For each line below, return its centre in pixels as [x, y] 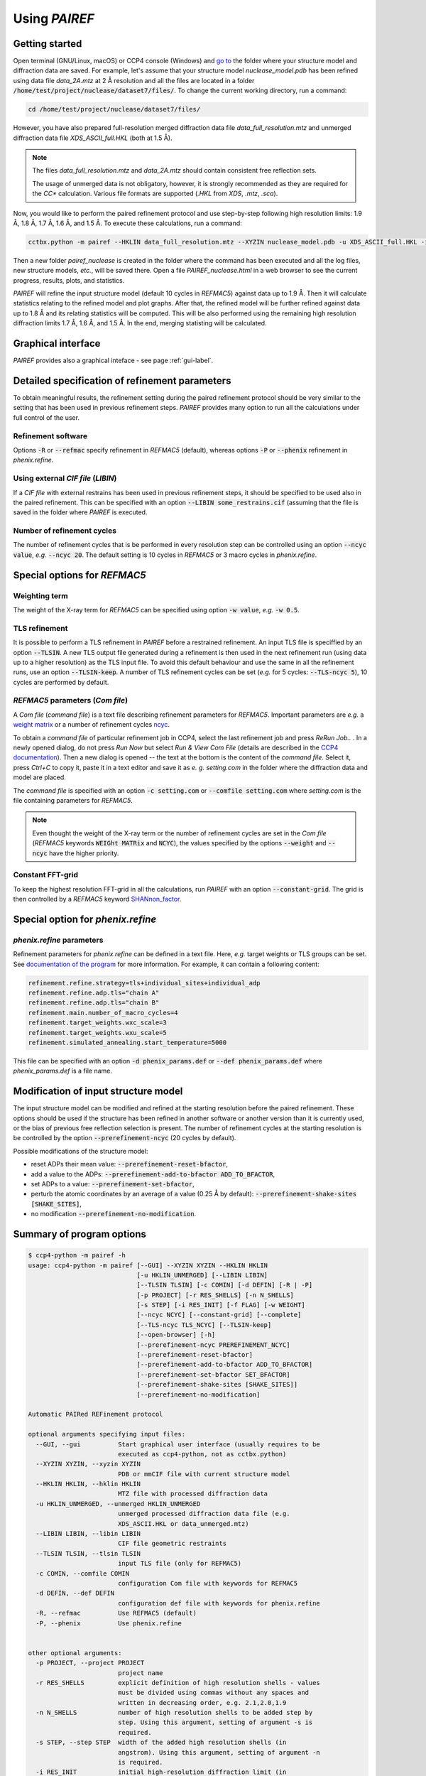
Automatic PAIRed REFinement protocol [95, 1414]
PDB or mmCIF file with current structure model [204, 1474]
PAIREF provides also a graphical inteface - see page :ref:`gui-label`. [113, 361]
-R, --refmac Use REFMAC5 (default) [116, 1613]
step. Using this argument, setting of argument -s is [215, 1722]
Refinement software [50, 435]
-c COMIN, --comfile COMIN [83, 1573]
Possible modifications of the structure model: [81, 1151]
